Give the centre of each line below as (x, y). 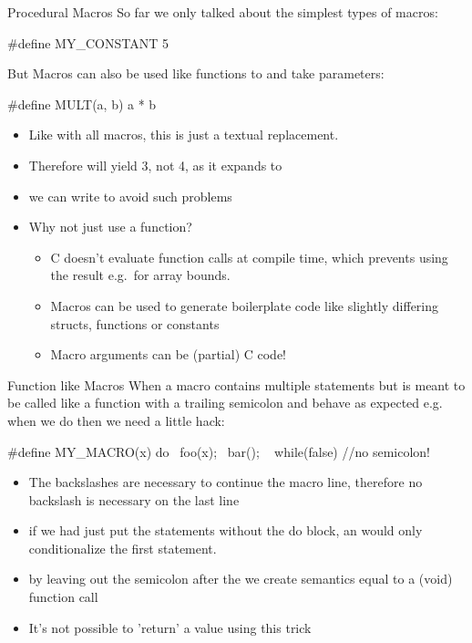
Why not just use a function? (110, 227)
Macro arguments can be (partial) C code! (169, 354)
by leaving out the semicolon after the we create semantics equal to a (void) (241, 579)
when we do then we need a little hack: (116, 420)
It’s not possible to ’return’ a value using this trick (170, 627)
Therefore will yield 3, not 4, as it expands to (155, 165)
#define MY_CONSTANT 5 (88, 42)
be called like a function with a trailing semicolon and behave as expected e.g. (225, 403)
